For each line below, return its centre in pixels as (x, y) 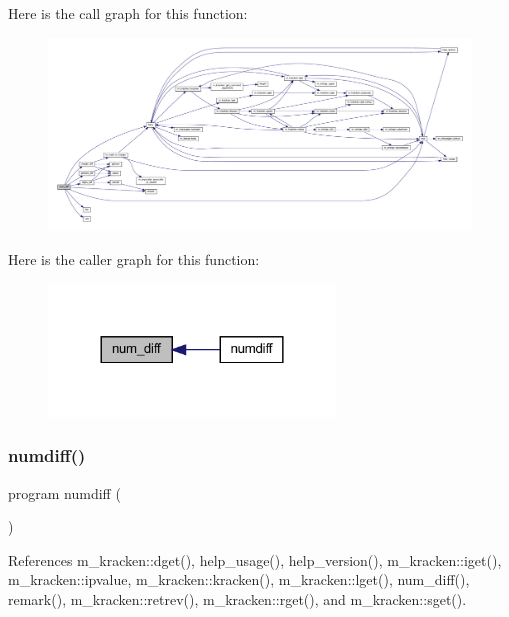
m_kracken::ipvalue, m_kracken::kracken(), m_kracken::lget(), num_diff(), (239, 579)
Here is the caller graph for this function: (134, 258)
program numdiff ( (64, 492)
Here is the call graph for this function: (128, 13)
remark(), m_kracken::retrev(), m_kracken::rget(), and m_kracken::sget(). (237, 599)
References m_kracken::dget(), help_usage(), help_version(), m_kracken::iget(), (255, 559)
